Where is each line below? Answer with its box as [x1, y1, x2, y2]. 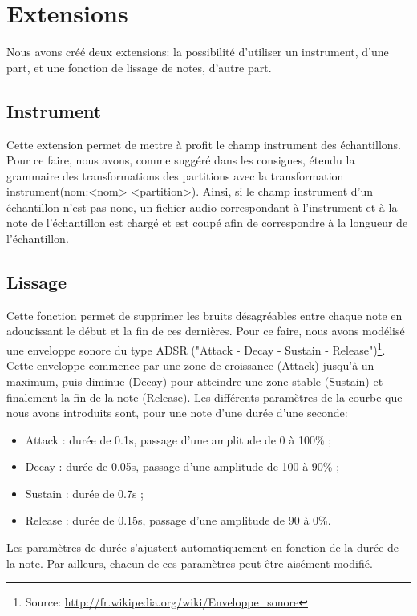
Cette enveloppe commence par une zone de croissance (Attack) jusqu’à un [6, 357, 374, 374]
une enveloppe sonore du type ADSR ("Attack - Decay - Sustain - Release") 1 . [6, 339, 386, 358]
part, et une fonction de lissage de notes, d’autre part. [6, 59, 272, 75]
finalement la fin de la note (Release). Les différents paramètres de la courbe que [6, 388, 403, 405]
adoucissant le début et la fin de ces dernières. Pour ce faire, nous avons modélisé [6, 322, 405, 339]
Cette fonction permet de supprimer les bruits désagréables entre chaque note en [6, 306, 403, 323]
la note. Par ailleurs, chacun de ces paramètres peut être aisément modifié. [6, 554, 373, 571]
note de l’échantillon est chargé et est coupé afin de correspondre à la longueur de [6, 214, 408, 231]
